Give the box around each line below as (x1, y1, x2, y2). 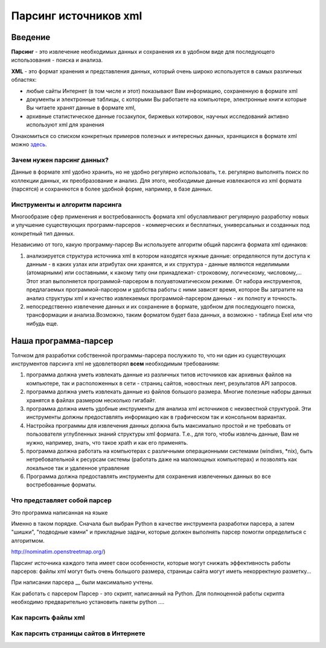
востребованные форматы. (26, 481, 97, 488)
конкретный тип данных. (11, 230, 75, 237)
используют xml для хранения (26, 121, 105, 128)
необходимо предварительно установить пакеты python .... (11, 598, 165, 606)
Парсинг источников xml (11, 9, 142, 22)
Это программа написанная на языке (11, 509, 108, 516)
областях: (11, 76, 37, 83)
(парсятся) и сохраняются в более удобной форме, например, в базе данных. (11, 185, 213, 192)
